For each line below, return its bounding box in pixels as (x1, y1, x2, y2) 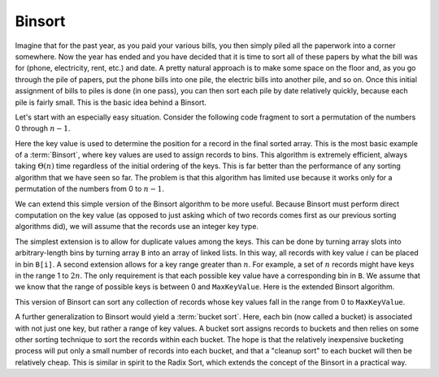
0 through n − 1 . (15, 123, 71, 133)
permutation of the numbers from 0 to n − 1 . (15, 184, 164, 194)
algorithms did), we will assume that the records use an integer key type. (15, 222, 259, 232)
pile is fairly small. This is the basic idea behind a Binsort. (15, 97, 207, 107)
